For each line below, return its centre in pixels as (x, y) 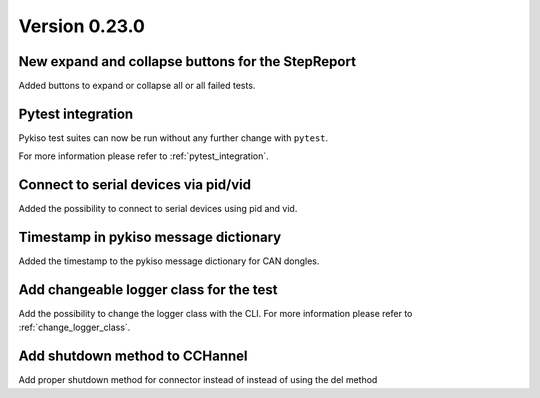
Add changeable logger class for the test (148, 289)
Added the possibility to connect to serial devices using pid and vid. (158, 209)
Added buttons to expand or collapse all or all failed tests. (137, 86)
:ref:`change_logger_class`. (74, 327)
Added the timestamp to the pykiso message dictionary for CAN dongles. (169, 261)
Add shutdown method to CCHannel (133, 356)
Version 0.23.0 (81, 26)
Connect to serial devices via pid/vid (135, 185)
